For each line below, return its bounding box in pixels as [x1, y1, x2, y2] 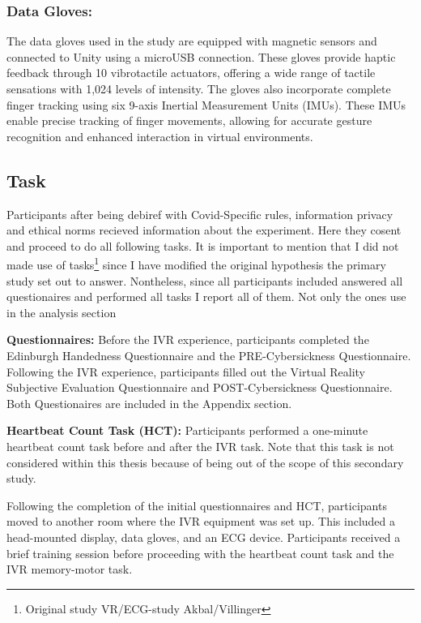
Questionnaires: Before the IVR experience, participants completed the [6, 331, 369, 348]
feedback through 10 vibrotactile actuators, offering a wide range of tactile [6, 64, 376, 81]
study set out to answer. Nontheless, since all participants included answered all [6, 272, 403, 289]
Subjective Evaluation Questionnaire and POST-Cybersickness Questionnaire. [6, 379, 393, 396]
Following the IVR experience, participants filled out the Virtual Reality [6, 363, 365, 380]
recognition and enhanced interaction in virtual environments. [6, 127, 313, 144]
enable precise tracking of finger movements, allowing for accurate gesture [6, 112, 372, 129]
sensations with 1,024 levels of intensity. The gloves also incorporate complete [6, 80, 391, 97]
